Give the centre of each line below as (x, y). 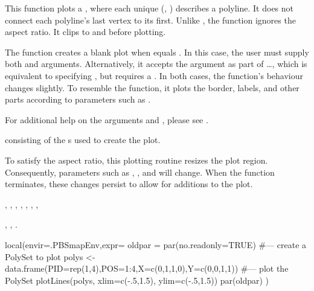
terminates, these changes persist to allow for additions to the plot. (129, 184)
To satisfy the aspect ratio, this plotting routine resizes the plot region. (136, 160)
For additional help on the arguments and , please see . (107, 119)
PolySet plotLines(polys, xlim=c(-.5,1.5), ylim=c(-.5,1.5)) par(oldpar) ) (137, 280)
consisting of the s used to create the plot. (83, 140)
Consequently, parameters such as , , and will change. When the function (140, 172)
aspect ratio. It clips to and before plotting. (85, 32)
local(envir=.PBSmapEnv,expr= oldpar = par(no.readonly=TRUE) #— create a (156, 244)
